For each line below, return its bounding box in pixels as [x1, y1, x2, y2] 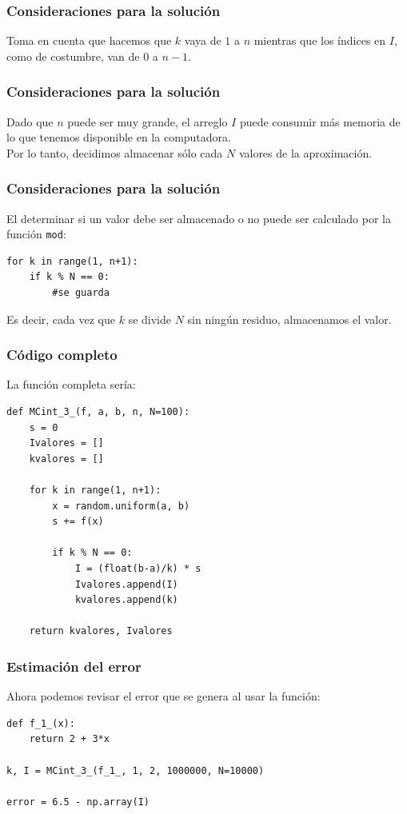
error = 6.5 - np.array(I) [6, 796, 150, 808]
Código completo [6, 345, 118, 365]
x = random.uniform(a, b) [52, 500, 190, 512]
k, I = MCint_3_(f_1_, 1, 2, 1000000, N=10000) [6, 764, 265, 776]
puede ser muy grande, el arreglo [67, 113, 228, 130]
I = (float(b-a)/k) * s [74, 563, 202, 574]
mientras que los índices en [253, 32, 386, 49]
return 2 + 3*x [29, 733, 110, 745]
